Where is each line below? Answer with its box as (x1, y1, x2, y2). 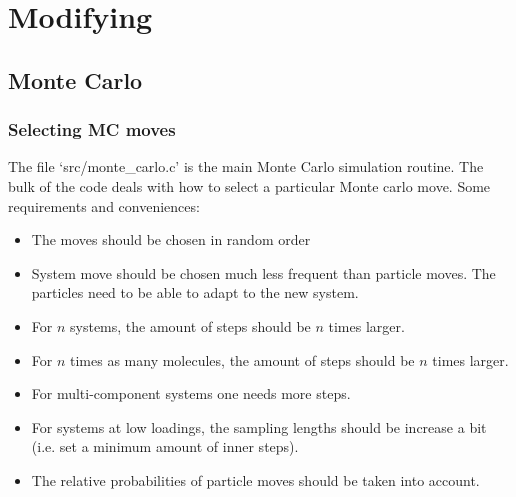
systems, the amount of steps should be (70, 315, 311, 336)
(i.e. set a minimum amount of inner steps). (31, 436, 299, 457)
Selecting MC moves (8, 117, 176, 142)
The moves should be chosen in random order (31, 229, 311, 250)
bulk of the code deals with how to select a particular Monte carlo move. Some (8, 175, 491, 196)
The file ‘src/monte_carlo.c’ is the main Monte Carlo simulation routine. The (8, 156, 484, 177)
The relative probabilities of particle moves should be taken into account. (31, 469, 480, 490)
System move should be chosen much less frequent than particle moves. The (31, 262, 496, 283)
